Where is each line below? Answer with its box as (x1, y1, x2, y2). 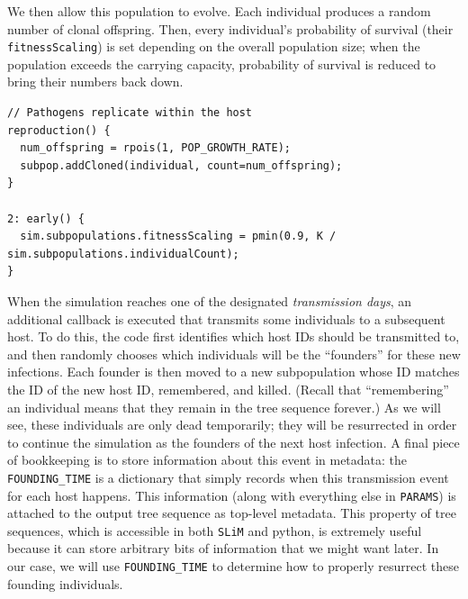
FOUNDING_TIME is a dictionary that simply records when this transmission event (7, 467, 449, 486)
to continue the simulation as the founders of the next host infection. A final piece (7, 432, 460, 451)
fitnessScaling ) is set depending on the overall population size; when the (7, 37, 420, 56)
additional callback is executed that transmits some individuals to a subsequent (7, 309, 445, 328)
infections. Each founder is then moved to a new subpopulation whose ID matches (7, 362, 460, 381)
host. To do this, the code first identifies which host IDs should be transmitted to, (7, 327, 460, 346)
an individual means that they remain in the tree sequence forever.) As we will (7, 397, 441, 416)
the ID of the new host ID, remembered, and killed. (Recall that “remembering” (7, 379, 449, 398)
